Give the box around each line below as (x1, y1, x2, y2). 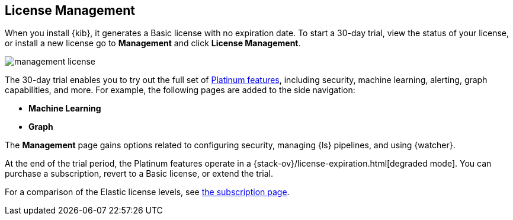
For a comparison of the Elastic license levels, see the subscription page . (5, 187, 290, 197)
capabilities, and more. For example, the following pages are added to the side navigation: (5, 85, 355, 95)
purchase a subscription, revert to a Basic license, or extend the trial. (5, 168, 274, 179)
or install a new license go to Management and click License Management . (5, 38, 301, 49)
